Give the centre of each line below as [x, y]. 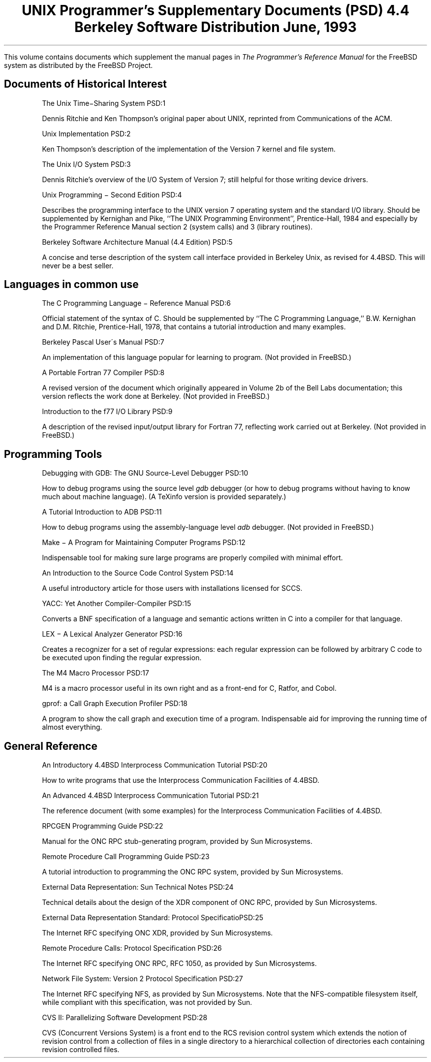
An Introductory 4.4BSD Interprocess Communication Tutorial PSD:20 [155, 765]
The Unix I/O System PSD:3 [86, 164]
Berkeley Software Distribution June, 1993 [215, 27]
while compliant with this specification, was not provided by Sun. [147, 1002]
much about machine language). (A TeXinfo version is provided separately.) [164, 497]
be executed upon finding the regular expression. [122, 658]
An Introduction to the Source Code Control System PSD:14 [138, 573]
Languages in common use [71, 285]
